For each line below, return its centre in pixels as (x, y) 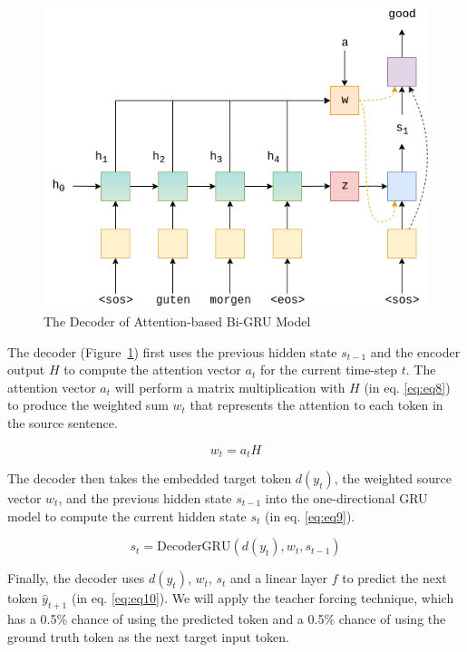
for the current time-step (328, 370)
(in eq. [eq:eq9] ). (310, 516)
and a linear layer (278, 578)
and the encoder (415, 351)
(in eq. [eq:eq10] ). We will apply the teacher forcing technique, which (263, 598)
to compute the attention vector (152, 370)
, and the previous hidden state (145, 498)
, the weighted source (393, 478)
